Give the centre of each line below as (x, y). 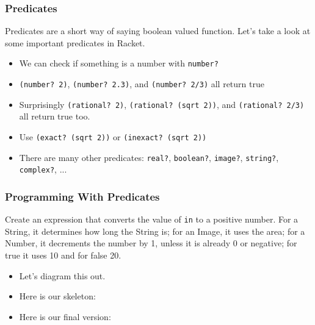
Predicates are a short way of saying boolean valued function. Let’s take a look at (158, 31)
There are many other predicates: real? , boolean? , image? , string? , (149, 157)
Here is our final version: (65, 316)
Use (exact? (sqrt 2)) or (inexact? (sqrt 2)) (113, 136)
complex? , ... (43, 169)
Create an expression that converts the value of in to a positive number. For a (152, 219)
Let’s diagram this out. (62, 275)
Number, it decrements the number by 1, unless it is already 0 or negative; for (151, 243)
